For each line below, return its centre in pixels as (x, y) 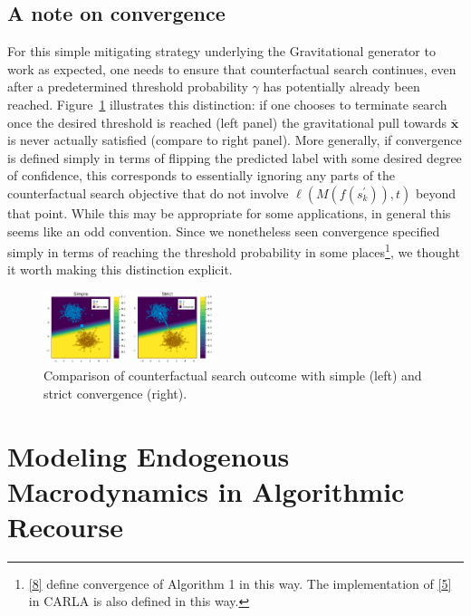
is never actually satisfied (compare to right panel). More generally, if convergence (235, 140)
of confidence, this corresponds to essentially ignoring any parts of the (202, 175)
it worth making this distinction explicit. (120, 269)
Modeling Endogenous (149, 455)
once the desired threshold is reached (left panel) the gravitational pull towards (227, 122)
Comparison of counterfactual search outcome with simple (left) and (233, 375)
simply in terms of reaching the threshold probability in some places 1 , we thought (234, 250)
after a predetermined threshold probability (128, 87)
